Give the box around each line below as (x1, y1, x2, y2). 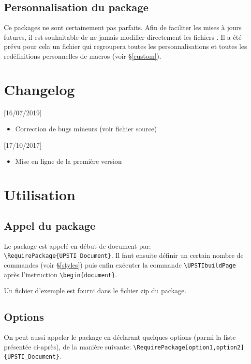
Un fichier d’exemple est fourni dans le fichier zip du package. (4, 285, 187, 296)
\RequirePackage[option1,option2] (133, 344, 244, 351)
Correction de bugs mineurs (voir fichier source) (15, 124, 157, 134)
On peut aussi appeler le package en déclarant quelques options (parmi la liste (4, 332, 236, 342)
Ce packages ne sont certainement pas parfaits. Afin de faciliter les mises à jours (4, 22, 242, 32)
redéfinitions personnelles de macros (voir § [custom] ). (4, 50, 162, 61)
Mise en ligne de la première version (15, 156, 122, 166)
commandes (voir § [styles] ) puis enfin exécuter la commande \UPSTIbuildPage (4, 259, 236, 269)
